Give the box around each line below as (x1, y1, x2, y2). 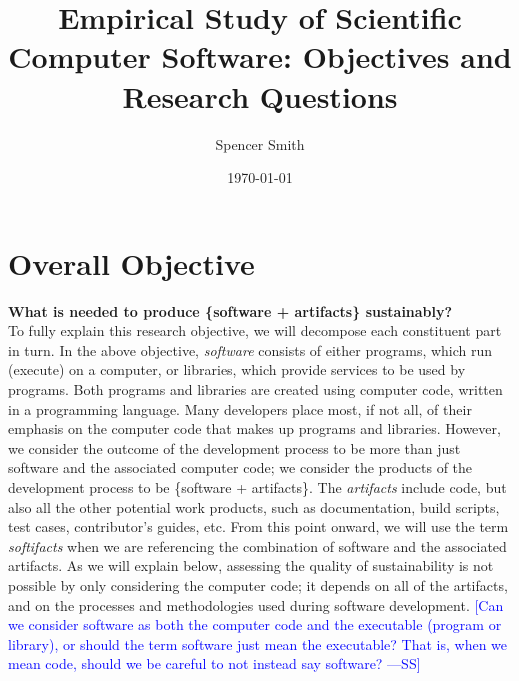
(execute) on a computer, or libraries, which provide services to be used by (8, 359, 466, 380)
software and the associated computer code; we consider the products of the (8, 457, 473, 478)
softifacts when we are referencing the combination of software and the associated (8, 535, 507, 556)
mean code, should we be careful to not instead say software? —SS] (8, 653, 421, 674)
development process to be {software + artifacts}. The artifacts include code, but (8, 476, 507, 497)
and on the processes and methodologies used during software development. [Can (8, 594, 504, 615)
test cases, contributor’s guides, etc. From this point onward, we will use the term (8, 516, 509, 537)
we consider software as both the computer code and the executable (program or (8, 614, 502, 635)
